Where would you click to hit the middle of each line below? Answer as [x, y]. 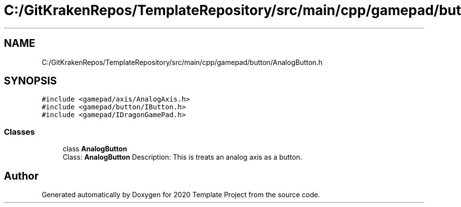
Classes [20, 132]
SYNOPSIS [31, 81]
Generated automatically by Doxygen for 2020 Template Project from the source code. [181, 195]
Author [21, 176]
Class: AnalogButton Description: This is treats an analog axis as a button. [182, 157]
